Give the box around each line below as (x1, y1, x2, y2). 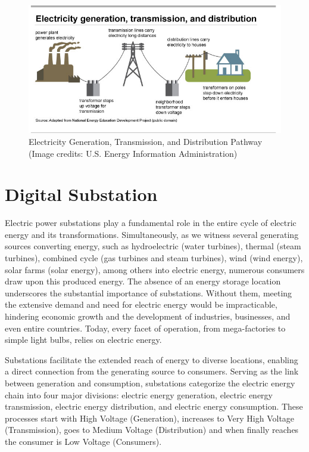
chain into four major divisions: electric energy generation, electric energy (5, 388, 273, 401)
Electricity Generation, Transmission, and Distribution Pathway (29, 135, 263, 147)
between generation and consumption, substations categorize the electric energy (5, 377, 295, 389)
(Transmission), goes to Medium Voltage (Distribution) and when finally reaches (5, 423, 299, 436)
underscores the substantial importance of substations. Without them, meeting (5, 286, 292, 299)
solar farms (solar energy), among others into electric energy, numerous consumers (5, 263, 305, 275)
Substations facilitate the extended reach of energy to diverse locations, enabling (5, 353, 298, 366)
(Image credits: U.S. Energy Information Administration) (29, 147, 238, 159)
